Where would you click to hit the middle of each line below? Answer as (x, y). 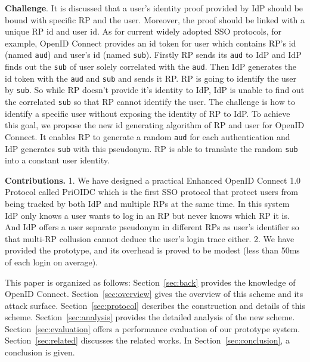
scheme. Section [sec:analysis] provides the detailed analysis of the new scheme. (150, 317)
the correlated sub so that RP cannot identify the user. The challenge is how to (150, 101)
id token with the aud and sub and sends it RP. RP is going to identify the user (151, 78)
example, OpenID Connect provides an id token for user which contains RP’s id (151, 43)
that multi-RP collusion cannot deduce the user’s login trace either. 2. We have (150, 238)
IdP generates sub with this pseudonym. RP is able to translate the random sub (151, 148)
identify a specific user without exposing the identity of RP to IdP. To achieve (148, 113)
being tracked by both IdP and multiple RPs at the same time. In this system (147, 203)
